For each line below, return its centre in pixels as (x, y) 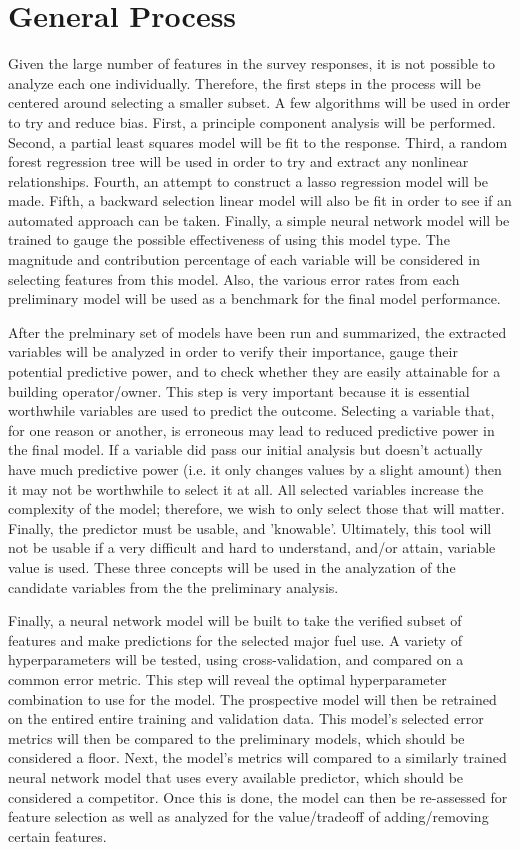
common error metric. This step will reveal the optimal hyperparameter (227, 678)
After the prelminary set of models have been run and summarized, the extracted (257, 331)
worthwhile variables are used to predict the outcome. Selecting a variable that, (251, 410)
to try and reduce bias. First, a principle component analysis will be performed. (252, 121)
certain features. (57, 835)
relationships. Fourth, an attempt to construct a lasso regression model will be (248, 180)
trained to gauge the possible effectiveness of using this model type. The (229, 239)
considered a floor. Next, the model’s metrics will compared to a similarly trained (257, 757)
